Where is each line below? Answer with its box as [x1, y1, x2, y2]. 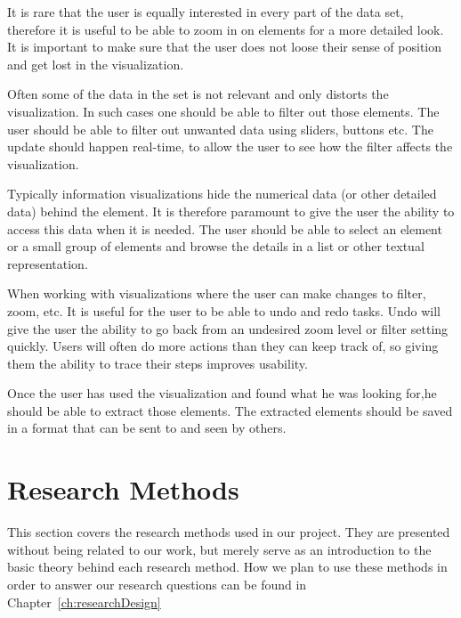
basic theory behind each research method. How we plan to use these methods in [7, 557, 448, 576]
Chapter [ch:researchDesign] [7, 592, 161, 611]
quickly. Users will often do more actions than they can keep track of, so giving [7, 337, 439, 355]
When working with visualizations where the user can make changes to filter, [7, 284, 426, 303]
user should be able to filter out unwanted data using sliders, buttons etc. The [7, 119, 433, 138]
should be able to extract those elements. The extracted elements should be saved [7, 401, 453, 419]
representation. [7, 254, 88, 272]
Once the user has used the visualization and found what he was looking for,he [7, 384, 437, 403]
